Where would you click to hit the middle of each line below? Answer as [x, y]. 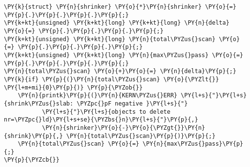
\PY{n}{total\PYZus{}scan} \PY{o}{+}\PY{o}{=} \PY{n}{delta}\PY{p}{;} [120, 71]
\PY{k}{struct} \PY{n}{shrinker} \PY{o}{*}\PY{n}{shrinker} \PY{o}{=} [120, 7]
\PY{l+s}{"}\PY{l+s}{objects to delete [106, 112]
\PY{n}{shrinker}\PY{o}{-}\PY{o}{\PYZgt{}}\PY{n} [124, 128]
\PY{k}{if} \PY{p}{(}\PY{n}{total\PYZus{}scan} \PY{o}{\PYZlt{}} [111, 79]
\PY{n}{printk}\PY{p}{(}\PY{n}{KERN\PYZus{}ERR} [97, 96]
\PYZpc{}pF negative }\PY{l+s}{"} [132, 103]
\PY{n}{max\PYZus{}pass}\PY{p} [193, 144]
